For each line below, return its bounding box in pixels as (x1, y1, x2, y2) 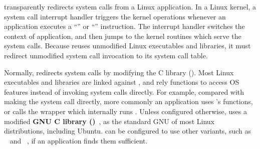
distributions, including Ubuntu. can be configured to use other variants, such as (4, 126, 251, 136)
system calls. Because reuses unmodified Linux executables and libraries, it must (4, 40, 251, 51)
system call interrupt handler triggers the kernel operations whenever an (4, 11, 226, 21)
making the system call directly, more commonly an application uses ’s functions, (4, 96, 253, 107)
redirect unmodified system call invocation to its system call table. (4, 50, 208, 60)
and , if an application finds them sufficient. (10, 135, 148, 146)
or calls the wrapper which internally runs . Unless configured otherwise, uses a (4, 106, 247, 116)
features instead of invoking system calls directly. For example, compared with (4, 86, 244, 97)
